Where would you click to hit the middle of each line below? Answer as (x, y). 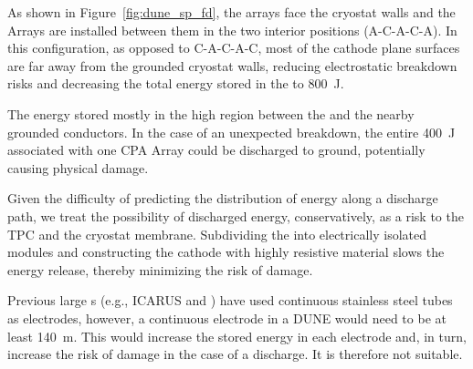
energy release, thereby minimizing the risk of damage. (160, 269)
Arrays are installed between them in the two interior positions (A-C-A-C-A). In (232, 30)
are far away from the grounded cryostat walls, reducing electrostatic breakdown (232, 65)
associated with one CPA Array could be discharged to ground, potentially (216, 150)
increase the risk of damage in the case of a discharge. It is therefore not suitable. (235, 354)
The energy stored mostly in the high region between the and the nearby (211, 113)
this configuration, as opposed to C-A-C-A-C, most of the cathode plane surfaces (234, 48)
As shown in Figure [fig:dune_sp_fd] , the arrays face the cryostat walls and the (231, 12)
